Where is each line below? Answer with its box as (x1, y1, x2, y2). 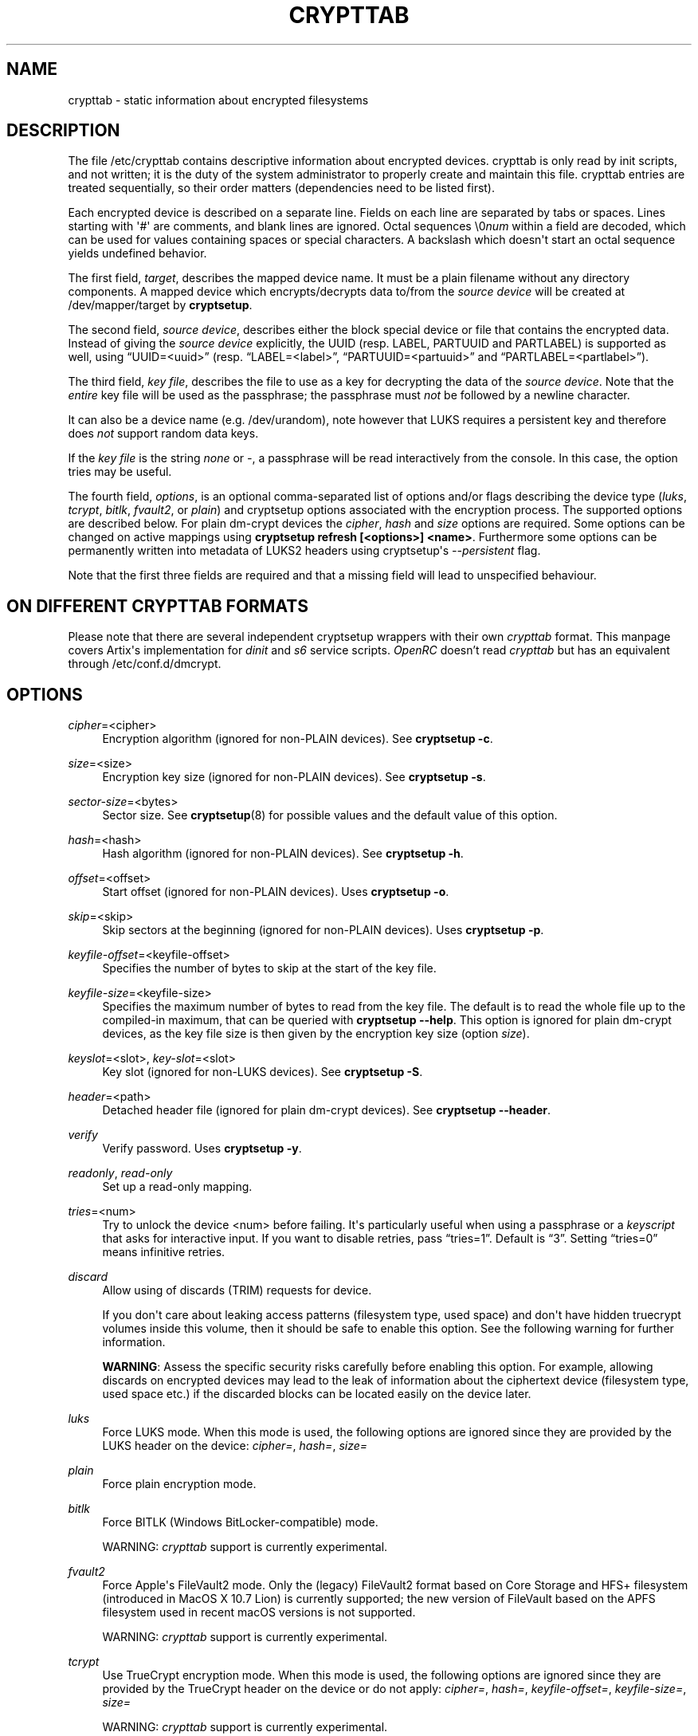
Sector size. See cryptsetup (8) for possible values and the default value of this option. (102, 808, 558, 823)
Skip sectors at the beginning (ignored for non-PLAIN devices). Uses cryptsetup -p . (102, 923, 544, 937)
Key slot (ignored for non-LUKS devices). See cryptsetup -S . (102, 1065, 423, 1079)
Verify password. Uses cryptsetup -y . (102, 1141, 302, 1156)
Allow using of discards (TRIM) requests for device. (102, 1283, 372, 1298)
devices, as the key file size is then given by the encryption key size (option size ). (102, 1027, 530, 1041)
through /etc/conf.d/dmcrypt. (68, 657, 222, 671)
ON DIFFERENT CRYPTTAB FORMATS (6, 595, 308, 616)
